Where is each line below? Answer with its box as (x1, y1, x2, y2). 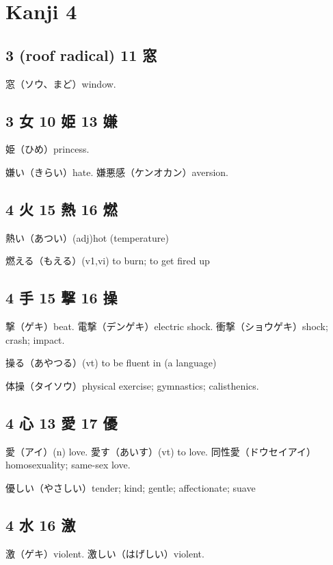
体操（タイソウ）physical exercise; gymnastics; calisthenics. (5, 378, 259, 392)
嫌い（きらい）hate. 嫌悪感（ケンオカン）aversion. (5, 164, 228, 179)
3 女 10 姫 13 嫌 (5, 110, 118, 131)
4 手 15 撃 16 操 (5, 287, 118, 308)
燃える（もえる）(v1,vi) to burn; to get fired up (5, 253, 210, 268)
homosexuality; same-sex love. (5, 457, 131, 472)
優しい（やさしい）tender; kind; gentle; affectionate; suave (5, 480, 256, 494)
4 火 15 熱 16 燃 (5, 198, 118, 219)
